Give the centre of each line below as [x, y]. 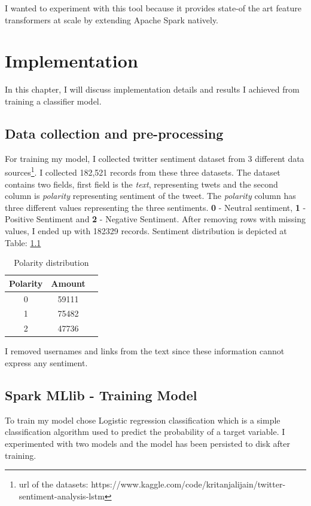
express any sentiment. [46, 362]
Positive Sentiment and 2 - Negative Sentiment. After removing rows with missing [155, 219]
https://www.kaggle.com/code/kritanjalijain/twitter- [188, 484]
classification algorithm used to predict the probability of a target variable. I [145, 432]
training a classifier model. [53, 101]
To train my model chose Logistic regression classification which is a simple [143, 420]
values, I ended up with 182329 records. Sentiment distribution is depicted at [146, 230]
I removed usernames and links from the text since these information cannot [145, 351]
